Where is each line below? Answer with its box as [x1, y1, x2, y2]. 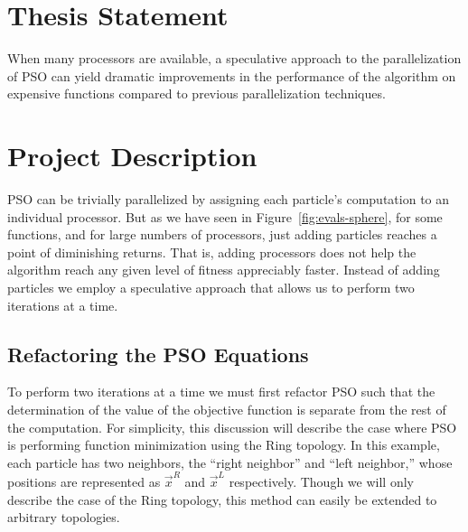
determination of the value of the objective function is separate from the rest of [7, 399, 446, 418]
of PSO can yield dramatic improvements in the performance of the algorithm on [7, 66, 456, 85]
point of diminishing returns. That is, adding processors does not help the [7, 242, 417, 261]
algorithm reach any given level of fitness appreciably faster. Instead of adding [7, 260, 440, 279]
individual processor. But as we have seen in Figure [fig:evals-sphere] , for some [7, 207, 443, 226]
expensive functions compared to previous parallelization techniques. [7, 84, 386, 103]
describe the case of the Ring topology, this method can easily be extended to [7, 490, 437, 509]
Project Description [7, 137, 257, 174]
